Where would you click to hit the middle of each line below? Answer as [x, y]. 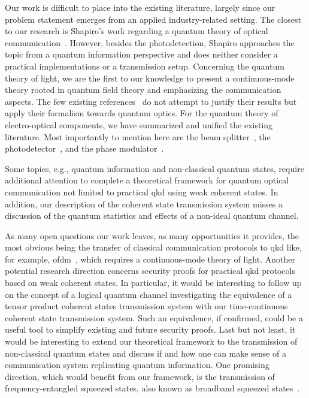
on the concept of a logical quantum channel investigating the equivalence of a [149, 294]
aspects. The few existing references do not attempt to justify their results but [151, 101]
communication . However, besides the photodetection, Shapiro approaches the [150, 42]
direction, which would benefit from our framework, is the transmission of [140, 376]
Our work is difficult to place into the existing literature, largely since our [140, 7]
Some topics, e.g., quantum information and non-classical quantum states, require [154, 168]
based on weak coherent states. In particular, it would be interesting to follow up [153, 283]
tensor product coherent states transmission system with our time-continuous [146, 306]
